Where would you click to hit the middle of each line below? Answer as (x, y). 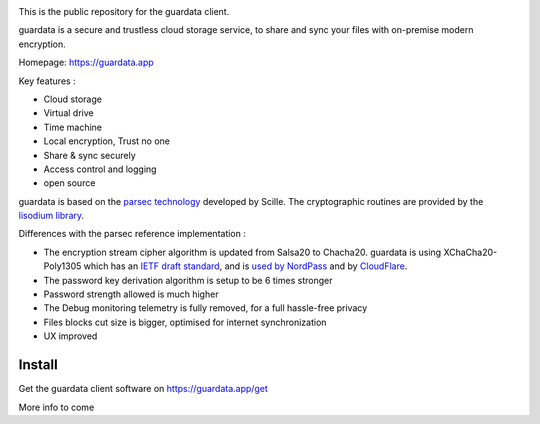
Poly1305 (62, 266)
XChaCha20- (470, 252)
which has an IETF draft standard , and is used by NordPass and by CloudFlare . (245, 266)
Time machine (73, 127)
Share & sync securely (90, 155)
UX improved (70, 336)
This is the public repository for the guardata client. (124, 11)
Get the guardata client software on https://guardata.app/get (143, 389)
